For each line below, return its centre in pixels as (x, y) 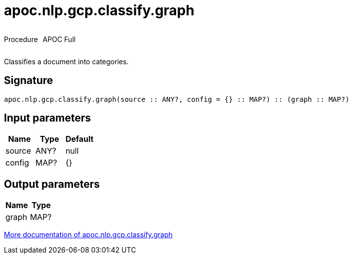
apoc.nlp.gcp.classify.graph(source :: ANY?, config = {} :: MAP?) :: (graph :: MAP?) (177, 99)
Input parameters (48, 118)
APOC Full (59, 39)
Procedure (21, 39)
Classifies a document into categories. (66, 61)
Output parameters (52, 184)
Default (79, 139)
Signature (29, 81)
